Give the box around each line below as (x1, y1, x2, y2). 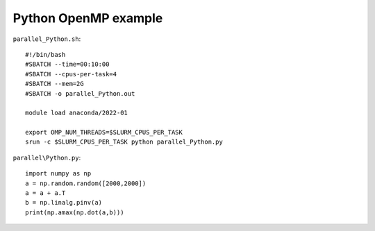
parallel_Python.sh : (12, 35, 81, 43)
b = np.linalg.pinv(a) (25, 198, 103, 207)
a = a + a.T (25, 189, 66, 197)
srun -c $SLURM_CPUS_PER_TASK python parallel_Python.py (25, 138, 224, 146)
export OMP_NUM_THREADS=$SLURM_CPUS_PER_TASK (25, 128, 183, 137)
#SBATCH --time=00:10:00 (25, 60, 110, 69)
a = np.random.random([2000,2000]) (25, 179, 147, 187)
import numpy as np (25, 170, 92, 178)
